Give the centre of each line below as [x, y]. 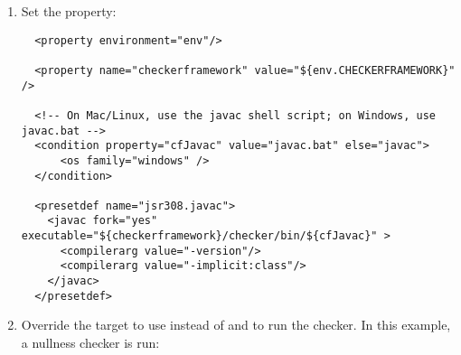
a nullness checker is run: [90, 342]
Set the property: [69, 11]
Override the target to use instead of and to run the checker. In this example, [236, 325]
